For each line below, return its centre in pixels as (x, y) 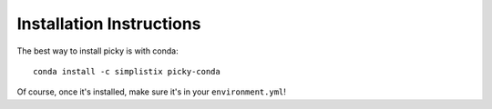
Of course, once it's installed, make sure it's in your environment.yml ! (152, 92)
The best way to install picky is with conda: (97, 51)
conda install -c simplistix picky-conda (127, 71)
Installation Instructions (109, 24)
